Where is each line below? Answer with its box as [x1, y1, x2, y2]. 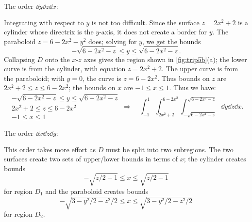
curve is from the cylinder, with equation [4, 63, 126, 74]
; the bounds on [68, 82, 116, 93]
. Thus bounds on [157, 73, 210, 83]
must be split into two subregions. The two [105, 144, 234, 154]
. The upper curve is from [161, 63, 238, 74]
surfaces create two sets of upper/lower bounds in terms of [4, 154, 178, 164]
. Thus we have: [169, 82, 216, 93]
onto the [45, 54, 70, 64]
